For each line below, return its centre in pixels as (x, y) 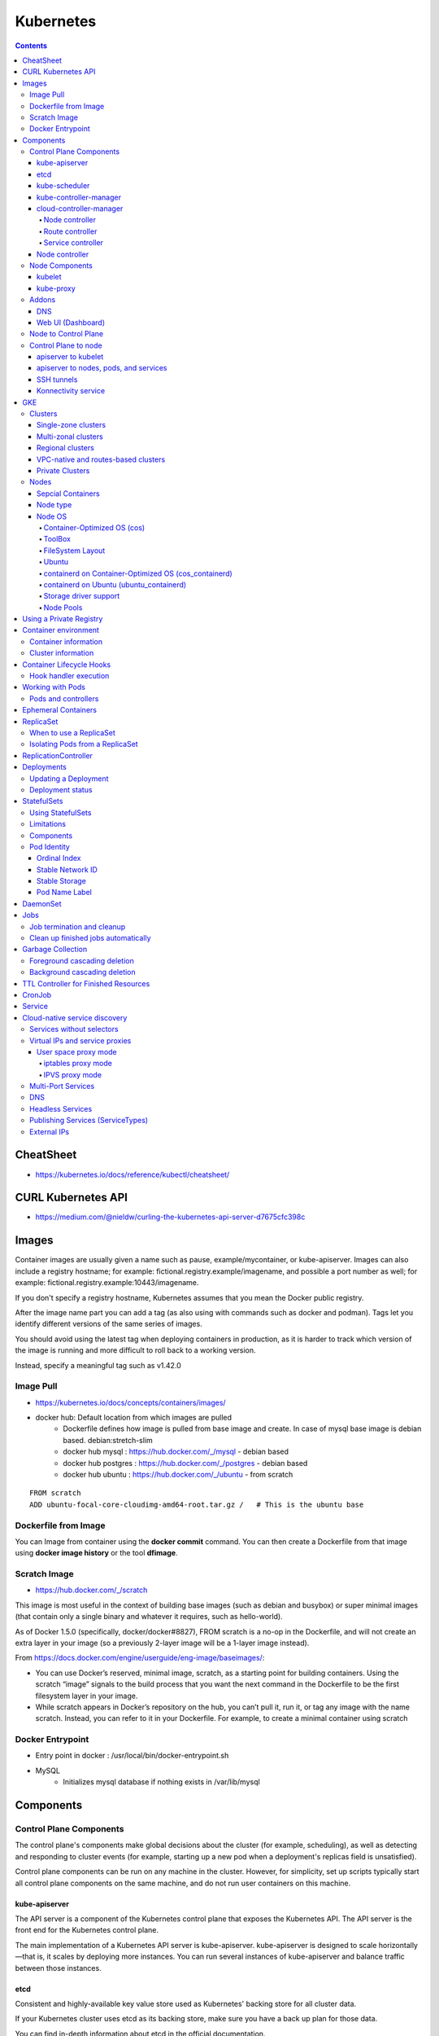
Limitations (48, 824)
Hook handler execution (70, 676)
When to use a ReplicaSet (72, 732)
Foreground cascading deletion (82, 960)
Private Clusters (63, 471)
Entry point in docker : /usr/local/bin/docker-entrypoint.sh (132, 1756)
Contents (31, 46)
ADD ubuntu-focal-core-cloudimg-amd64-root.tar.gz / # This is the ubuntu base (197, 1504)
